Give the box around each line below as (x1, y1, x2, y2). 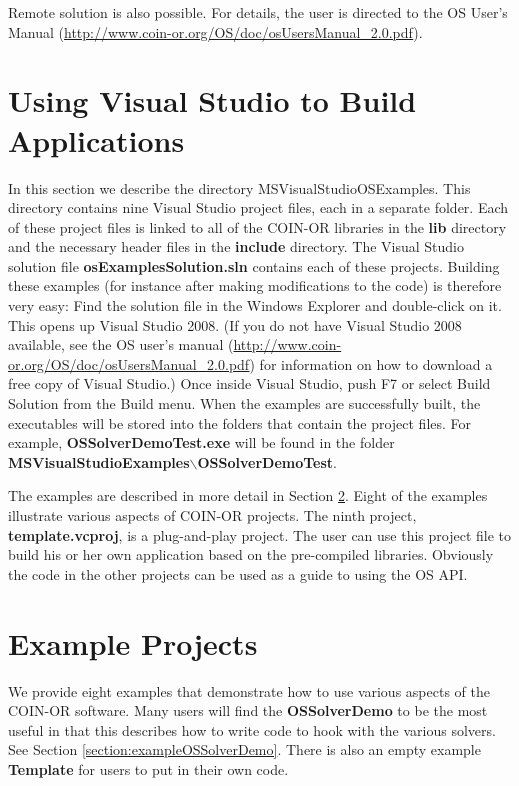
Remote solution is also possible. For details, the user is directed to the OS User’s (8, 2, 508, 22)
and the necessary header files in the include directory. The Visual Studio (8, 236, 465, 257)
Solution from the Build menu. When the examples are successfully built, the (8, 393, 481, 414)
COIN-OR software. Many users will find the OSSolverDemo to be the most (8, 700, 488, 721)
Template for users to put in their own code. (8, 758, 289, 779)
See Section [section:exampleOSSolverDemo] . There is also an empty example (8, 739, 481, 760)
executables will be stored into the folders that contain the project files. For (8, 412, 472, 433)
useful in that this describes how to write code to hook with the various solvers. (8, 719, 496, 740)
